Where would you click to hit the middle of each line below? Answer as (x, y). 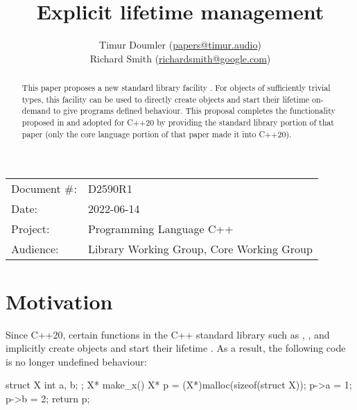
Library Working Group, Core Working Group (200, 249)
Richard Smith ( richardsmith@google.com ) (180, 58)
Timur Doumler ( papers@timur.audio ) (180, 45)
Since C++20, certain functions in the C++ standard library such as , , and (168, 334)
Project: (31, 229)
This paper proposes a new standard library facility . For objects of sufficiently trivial (176, 88)
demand (36, 111)
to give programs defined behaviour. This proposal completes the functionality (194, 111)
